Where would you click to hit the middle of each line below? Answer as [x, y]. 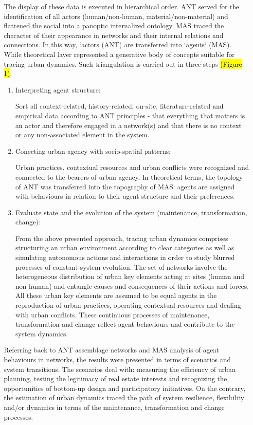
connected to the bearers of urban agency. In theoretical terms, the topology [129, 176]
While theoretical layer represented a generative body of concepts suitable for [119, 54]
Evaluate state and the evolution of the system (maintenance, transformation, [131, 212]
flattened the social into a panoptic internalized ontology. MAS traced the [114, 26]
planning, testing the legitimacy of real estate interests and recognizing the [116, 379]
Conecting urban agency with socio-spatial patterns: [93, 151]
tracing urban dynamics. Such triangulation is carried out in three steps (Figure [123, 64]
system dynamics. [42, 333]
